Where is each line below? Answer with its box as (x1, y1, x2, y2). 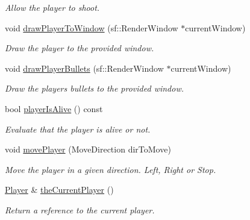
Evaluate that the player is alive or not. (5, 122, 151, 135)
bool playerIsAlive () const (5, 102, 103, 115)
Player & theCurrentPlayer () (5, 183, 114, 196)
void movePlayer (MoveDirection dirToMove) (5, 143, 171, 156)
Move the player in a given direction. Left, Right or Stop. (5, 163, 216, 175)
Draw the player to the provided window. (5, 42, 154, 54)
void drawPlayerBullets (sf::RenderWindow (5, 61, 164, 74)
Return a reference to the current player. (5, 203, 155, 216)
